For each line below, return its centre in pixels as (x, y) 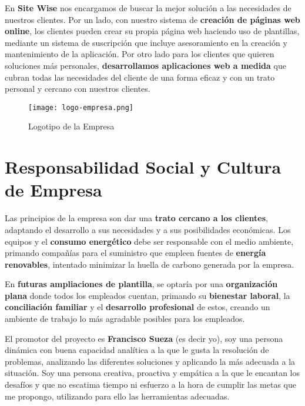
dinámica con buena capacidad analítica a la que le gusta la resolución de (137, 350)
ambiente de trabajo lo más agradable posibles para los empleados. (125, 319)
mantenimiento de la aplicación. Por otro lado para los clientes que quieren (140, 54)
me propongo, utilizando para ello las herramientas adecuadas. (117, 396)
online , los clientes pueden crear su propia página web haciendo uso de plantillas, (152, 31)
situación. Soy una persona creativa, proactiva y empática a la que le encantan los (152, 373)
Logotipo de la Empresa (71, 126)
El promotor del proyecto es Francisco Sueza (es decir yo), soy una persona (144, 338)
